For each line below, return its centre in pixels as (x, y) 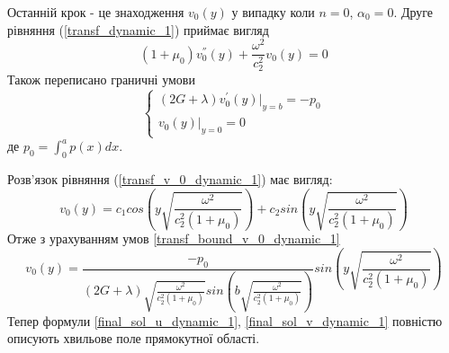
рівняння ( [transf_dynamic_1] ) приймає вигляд (138, 29)
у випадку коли (273, 12)
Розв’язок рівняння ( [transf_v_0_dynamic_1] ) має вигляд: (170, 179)
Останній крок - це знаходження (96, 12)
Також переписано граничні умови (101, 79)
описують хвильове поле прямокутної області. (134, 338)
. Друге (413, 12)
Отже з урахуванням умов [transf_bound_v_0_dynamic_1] (174, 238)
